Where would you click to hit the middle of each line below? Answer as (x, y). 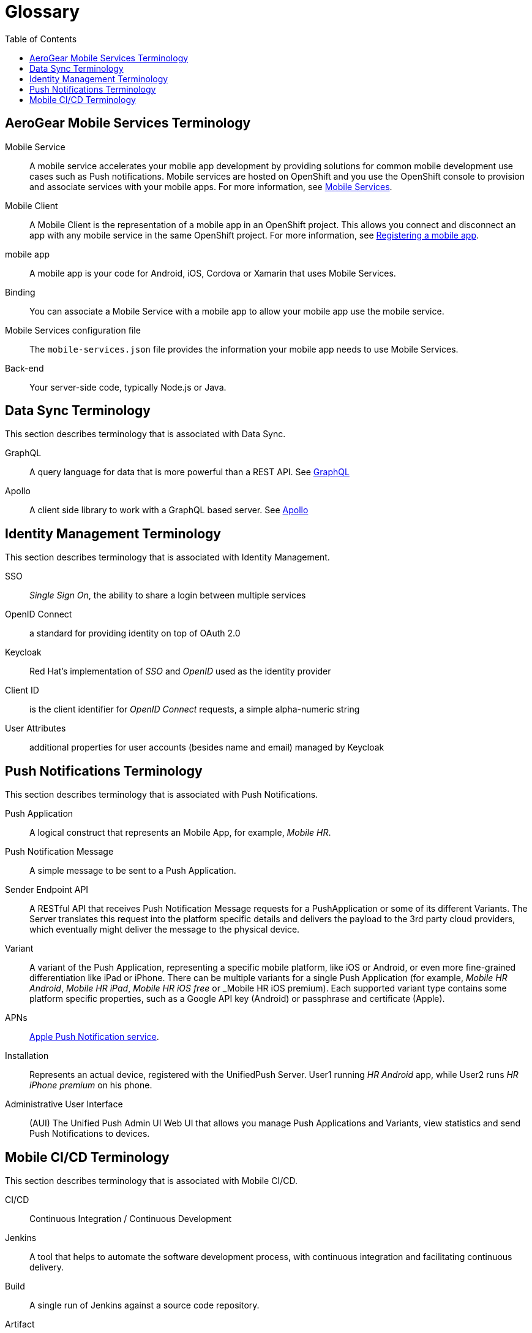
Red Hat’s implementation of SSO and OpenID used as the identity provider (180, 671)
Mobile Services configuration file (73, 330)
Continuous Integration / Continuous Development (131, 1218)
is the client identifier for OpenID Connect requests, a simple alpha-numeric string (195, 709)
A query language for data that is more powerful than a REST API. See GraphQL (189, 472)
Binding (20, 292)
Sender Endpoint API (47, 890)
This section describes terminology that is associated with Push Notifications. (162, 795)
